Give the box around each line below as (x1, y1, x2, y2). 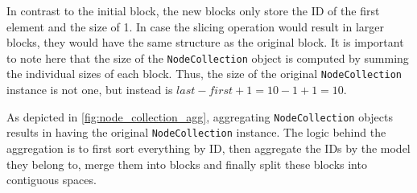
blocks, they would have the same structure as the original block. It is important (6, 34, 404, 51)
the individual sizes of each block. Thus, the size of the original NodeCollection (6, 65, 403, 82)
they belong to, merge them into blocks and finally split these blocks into (6, 155, 367, 172)
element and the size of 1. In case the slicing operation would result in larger (6, 18, 385, 35)
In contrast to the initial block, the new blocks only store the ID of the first (6, 2, 380, 18)
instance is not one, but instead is (6, 81, 173, 98)
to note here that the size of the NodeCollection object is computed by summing (6, 49, 409, 66)
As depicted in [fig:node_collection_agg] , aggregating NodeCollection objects (6, 108, 394, 125)
